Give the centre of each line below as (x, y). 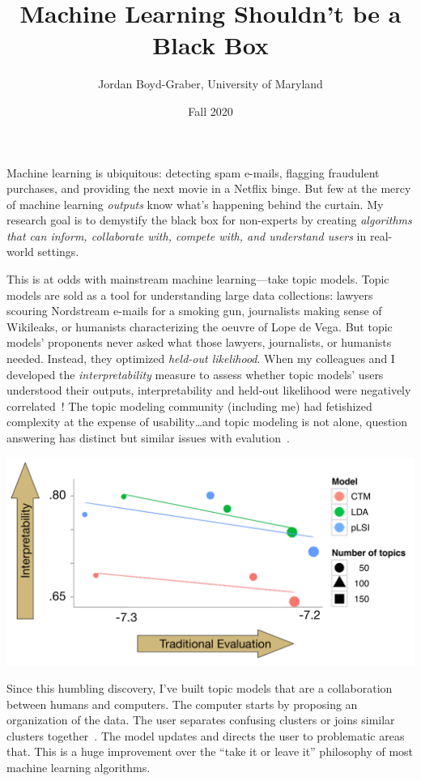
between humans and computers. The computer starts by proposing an (182, 704)
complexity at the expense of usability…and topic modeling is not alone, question (207, 422)
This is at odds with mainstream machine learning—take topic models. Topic (198, 279)
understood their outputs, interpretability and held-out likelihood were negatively (209, 390)
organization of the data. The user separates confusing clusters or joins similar (201, 720)
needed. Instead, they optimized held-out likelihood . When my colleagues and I (201, 358)
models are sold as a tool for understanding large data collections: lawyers (190, 294)
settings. (58, 252)
